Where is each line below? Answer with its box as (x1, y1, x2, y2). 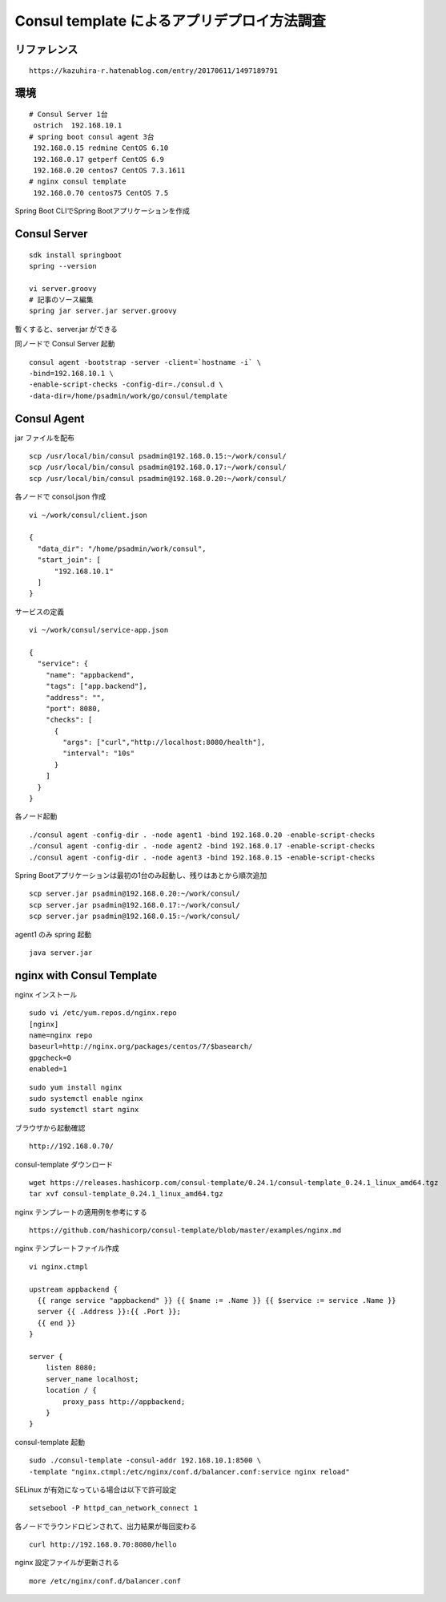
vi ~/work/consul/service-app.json (29, 625, 169, 635)
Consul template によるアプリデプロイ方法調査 (14, 12, 326, 30)
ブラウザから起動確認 (14, 1123, 86, 1132)
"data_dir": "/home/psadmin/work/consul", (37, 544, 207, 553)
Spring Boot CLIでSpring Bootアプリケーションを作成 (14, 206, 190, 216)
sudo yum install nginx (29, 1082, 123, 1092)
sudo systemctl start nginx (29, 1105, 139, 1115)
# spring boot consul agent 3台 (29, 132, 155, 141)
